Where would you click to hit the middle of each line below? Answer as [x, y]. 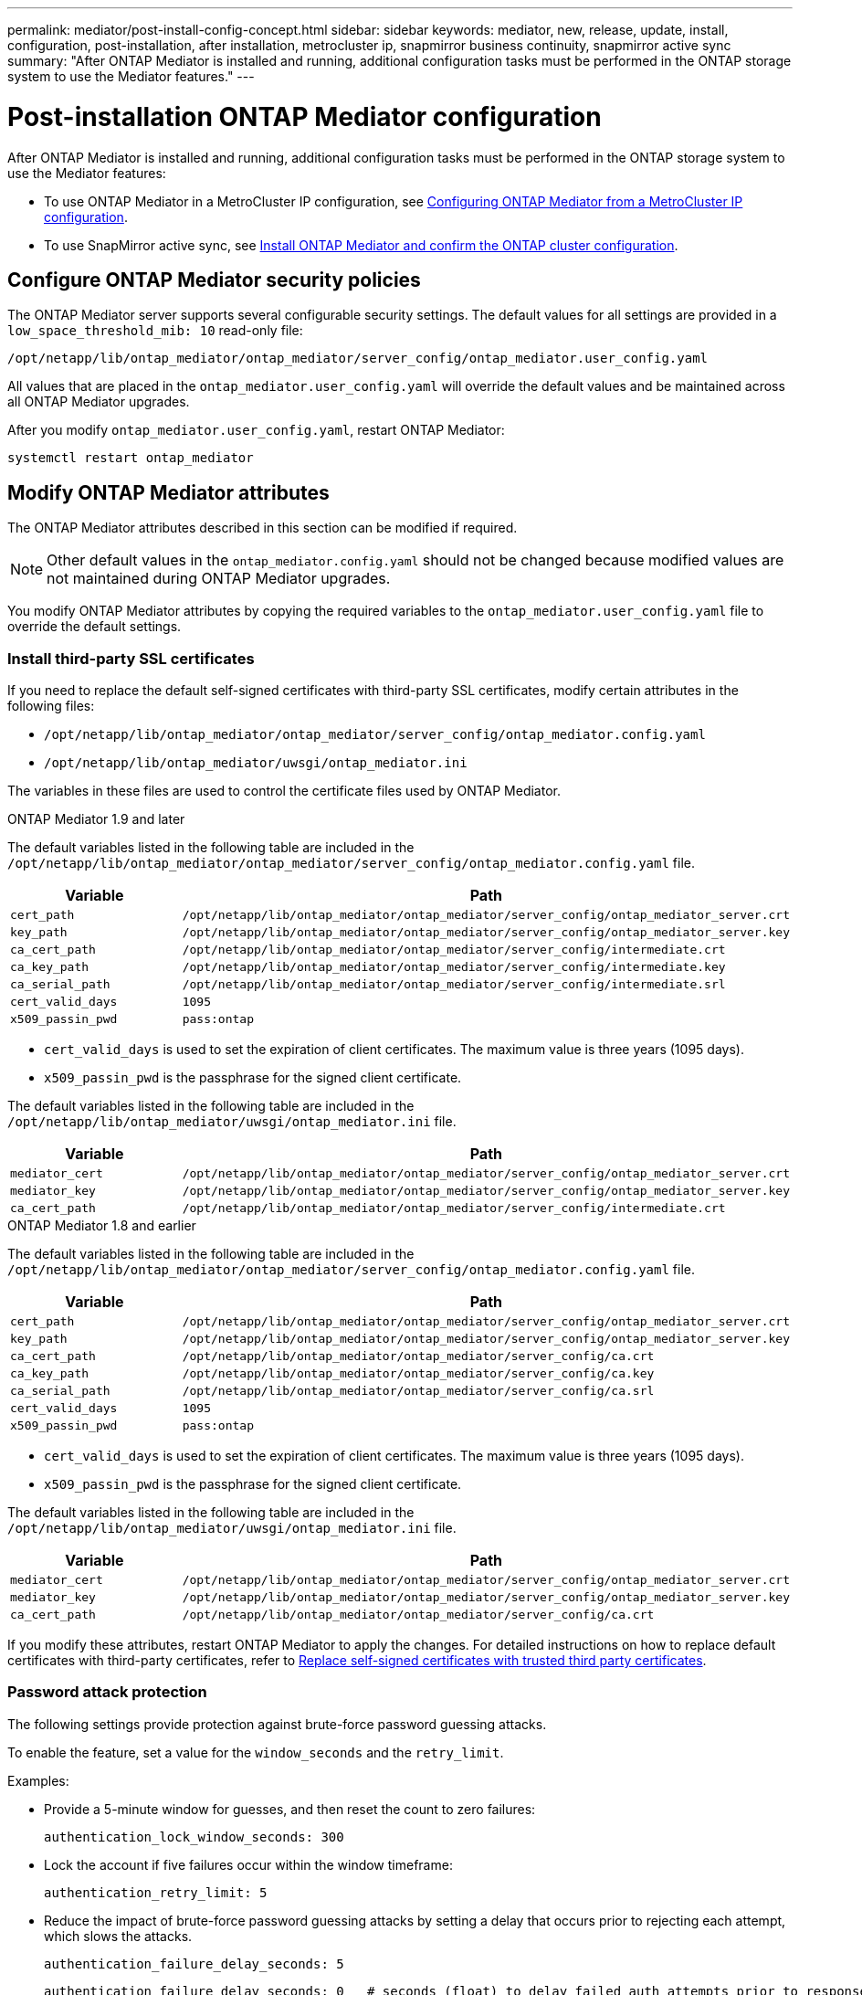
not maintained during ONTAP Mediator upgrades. [219, 579]
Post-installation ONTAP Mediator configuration [305, 116]
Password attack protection [107, 1692]
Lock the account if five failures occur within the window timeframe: [248, 1864]
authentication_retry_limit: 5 [156, 1892]
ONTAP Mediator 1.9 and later [96, 818]
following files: [51, 705]
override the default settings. [95, 627]
